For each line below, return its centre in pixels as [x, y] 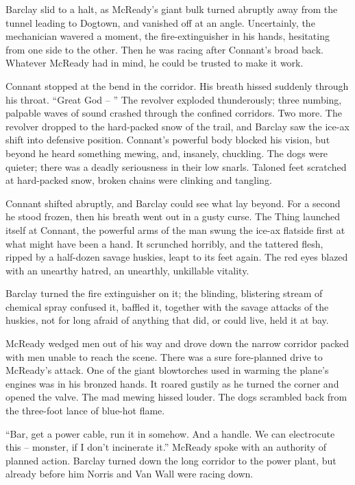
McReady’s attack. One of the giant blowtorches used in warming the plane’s [167, 370]
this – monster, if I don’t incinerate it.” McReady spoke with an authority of [166, 447]
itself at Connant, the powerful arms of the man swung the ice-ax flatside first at [175, 229]
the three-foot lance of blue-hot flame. [85, 411]
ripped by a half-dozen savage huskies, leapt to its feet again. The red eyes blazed [177, 257]
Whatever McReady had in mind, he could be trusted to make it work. [155, 63]
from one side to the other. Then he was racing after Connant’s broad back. [164, 49]
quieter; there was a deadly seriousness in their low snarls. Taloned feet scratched [176, 166]
